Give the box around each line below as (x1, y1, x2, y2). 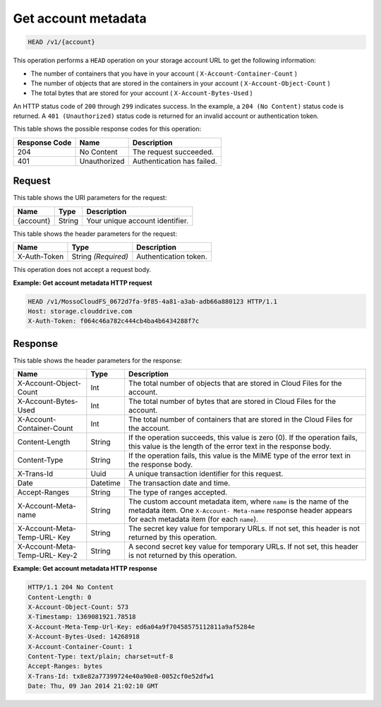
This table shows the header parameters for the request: (13, 230, 178, 238)
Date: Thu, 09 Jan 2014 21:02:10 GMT (28, 682, 159, 690)
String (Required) (71, 251, 128, 261)
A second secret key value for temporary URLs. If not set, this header (128, 542, 359, 552)
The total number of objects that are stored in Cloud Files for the (128, 379, 342, 388)
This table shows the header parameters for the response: (13, 356, 183, 364)
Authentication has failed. (132, 156, 218, 166)
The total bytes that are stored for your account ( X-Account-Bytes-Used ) (30, 89, 253, 97)
